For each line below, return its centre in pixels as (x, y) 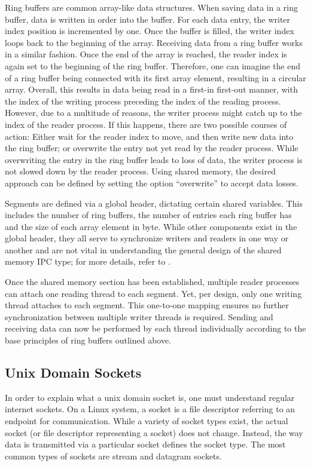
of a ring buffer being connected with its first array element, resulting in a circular (155, 77)
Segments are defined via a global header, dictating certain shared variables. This (154, 203)
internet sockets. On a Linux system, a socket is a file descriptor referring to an (150, 409)
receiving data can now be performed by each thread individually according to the (155, 328)
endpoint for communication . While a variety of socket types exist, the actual (147, 421)
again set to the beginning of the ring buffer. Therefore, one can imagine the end (153, 65)
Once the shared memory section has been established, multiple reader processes (152, 282)
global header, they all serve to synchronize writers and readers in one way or (147, 238)
